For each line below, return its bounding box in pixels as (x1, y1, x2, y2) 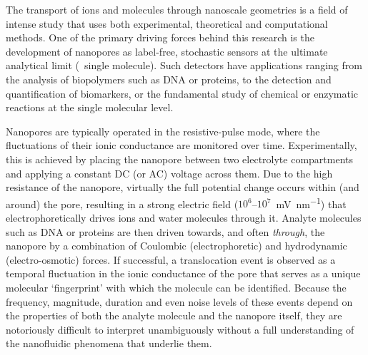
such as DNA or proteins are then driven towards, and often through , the (6, 224, 325, 239)
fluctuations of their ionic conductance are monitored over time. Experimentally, (6, 138, 357, 153)
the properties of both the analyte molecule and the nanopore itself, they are (6, 308, 342, 323)
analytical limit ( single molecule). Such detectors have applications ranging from (6, 58, 362, 73)
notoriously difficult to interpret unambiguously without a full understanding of (6, 321, 354, 336)
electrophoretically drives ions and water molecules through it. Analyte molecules (6, 210, 362, 225)
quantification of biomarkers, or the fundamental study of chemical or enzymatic (6, 86, 359, 101)
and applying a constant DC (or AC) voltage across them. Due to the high (6, 165, 333, 180)
